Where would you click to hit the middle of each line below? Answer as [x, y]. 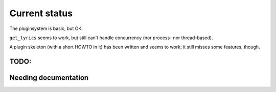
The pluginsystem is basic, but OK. [46, 28]
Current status [41, 13]
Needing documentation [49, 78]
